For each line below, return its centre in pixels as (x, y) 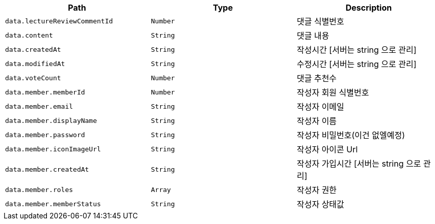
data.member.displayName (51, 120)
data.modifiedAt (35, 63)
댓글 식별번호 (320, 21)
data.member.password (45, 135)
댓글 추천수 (317, 78)
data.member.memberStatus (53, 204)
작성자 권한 (317, 190)
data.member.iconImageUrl (53, 149)
